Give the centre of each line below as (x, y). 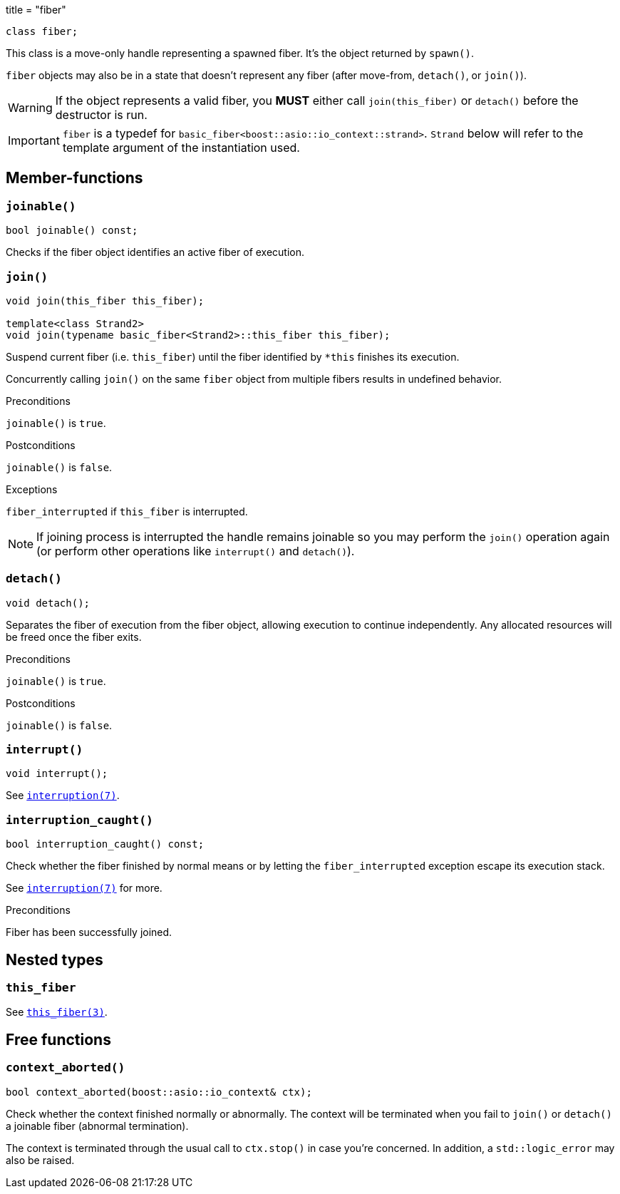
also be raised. (40, 1160)
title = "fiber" (36, 10)
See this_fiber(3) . (57, 1012)
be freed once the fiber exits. (74, 637)
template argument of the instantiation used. (181, 148)
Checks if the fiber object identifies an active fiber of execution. (155, 252)
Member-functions (74, 178)
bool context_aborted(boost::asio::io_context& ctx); (159, 1092)
